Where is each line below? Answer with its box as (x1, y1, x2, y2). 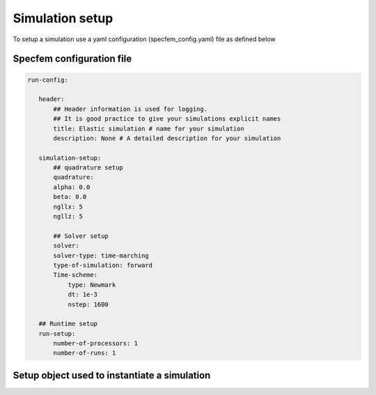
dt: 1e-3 (68, 290, 97, 299)
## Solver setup (53, 232, 109, 240)
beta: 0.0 (53, 193, 87, 201)
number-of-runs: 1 (53, 349, 116, 357)
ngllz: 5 (53, 213, 84, 221)
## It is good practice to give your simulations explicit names (53, 115, 281, 123)
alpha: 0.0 (53, 183, 91, 191)
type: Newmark (68, 281, 116, 289)
